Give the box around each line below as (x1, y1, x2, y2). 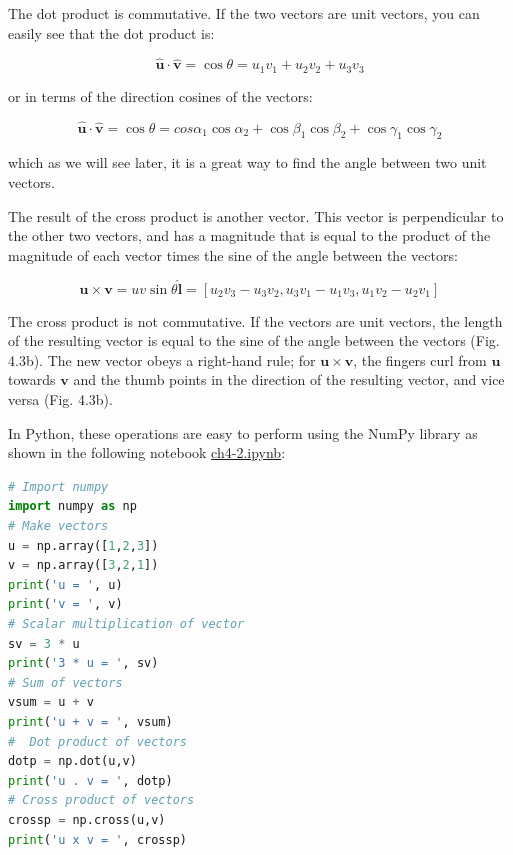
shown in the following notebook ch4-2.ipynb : (8, 442, 286, 463)
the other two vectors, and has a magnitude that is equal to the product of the (8, 225, 491, 246)
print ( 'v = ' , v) (8, 597, 123, 612)
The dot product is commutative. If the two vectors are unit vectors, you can (8, 3, 480, 23)
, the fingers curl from (353, 349, 487, 370)
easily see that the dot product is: (8, 22, 215, 43)
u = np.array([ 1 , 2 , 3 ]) (8, 538, 159, 553)
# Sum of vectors (8, 675, 123, 690)
